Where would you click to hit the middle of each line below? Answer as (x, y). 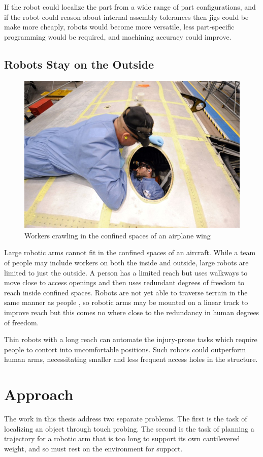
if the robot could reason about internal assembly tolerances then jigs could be (126, 17)
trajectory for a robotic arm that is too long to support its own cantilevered (122, 438)
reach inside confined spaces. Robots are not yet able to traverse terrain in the (126, 292)
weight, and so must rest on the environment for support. (93, 448)
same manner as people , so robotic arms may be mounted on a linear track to (126, 302)
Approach (39, 394)
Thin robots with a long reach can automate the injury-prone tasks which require (131, 339)
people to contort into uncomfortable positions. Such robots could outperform (125, 349)
